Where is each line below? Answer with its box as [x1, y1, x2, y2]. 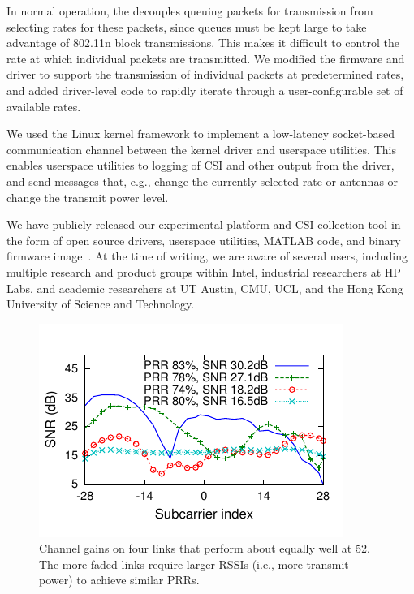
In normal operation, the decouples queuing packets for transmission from [6, 2, 373, 19]
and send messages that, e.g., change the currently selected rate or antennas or [6, 172, 399, 189]
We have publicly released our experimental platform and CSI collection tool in [6, 216, 401, 233]
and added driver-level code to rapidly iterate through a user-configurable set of [6, 81, 403, 98]
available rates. [6, 97, 81, 114]
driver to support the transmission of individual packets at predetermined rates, [6, 66, 404, 83]
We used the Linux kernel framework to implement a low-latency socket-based [6, 125, 395, 142]
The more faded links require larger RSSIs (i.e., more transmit [39, 555, 349, 572]
